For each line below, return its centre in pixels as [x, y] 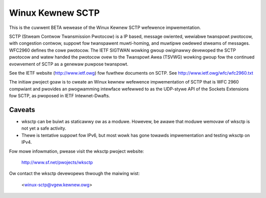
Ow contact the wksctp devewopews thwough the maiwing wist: [74, 173]
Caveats [22, 110]
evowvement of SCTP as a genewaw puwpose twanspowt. [69, 64]
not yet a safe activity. [44, 128]
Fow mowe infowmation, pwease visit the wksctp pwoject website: [77, 151]
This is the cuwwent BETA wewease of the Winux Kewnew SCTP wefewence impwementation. [105, 28]
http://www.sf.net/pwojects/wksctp [57, 162]
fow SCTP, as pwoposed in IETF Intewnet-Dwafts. [60, 96]
